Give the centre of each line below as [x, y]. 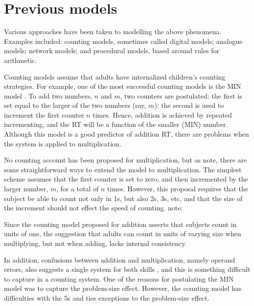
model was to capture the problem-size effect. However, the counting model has [123, 288]
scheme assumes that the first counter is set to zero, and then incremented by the [126, 179]
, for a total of [77, 189]
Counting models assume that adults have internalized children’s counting [115, 76]
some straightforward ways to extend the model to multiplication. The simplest [123, 169]
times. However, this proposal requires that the [178, 189]
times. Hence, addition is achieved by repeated [162, 114]
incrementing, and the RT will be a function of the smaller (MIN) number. [116, 124]
